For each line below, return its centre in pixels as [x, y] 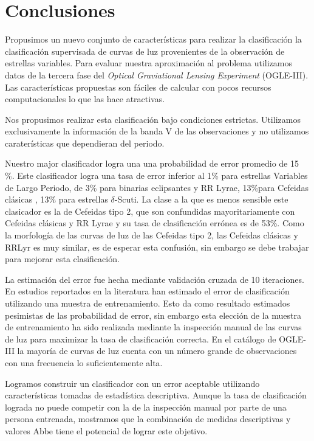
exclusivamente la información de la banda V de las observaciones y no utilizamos [157, 131]
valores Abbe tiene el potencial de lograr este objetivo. [106, 430]
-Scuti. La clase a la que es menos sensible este [201, 199]
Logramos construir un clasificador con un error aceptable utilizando [132, 383]
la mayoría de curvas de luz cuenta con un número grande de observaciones [157, 351]
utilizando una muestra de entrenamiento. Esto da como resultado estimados [148, 303]
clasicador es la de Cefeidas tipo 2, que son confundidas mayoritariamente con [150, 211]
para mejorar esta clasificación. [62, 259]
